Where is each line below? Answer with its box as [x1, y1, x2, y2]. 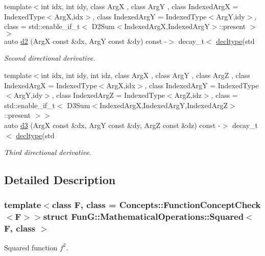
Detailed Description [4, 172, 116, 188]
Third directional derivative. [4, 147, 91, 158]
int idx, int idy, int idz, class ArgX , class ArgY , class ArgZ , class [41, 69, 250, 80]
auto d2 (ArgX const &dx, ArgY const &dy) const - [4, 35, 167, 46]
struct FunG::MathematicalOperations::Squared [43, 210, 244, 223]
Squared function [4, 242, 58, 252]
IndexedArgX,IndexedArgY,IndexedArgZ [99, 99, 228, 110]
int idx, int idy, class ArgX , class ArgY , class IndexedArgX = [41, 1, 238, 11]
